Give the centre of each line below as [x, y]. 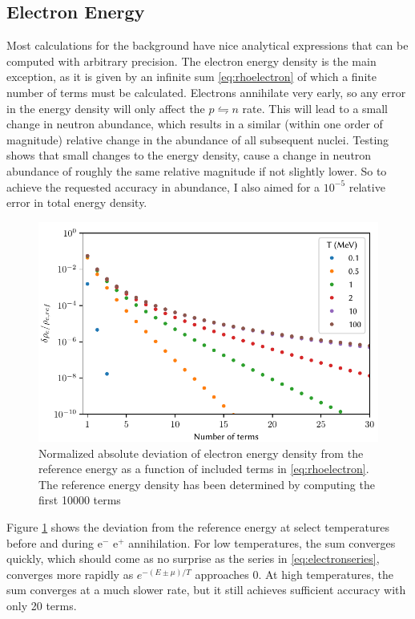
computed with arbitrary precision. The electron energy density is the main [191, 61]
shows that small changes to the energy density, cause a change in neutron [189, 155]
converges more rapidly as [70, 574]
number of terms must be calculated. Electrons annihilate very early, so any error [206, 92]
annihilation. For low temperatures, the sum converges [262, 542]
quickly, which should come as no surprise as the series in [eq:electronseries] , [193, 558]
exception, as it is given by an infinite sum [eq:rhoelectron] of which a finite [191, 77]
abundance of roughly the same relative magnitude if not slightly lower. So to [197, 170]
